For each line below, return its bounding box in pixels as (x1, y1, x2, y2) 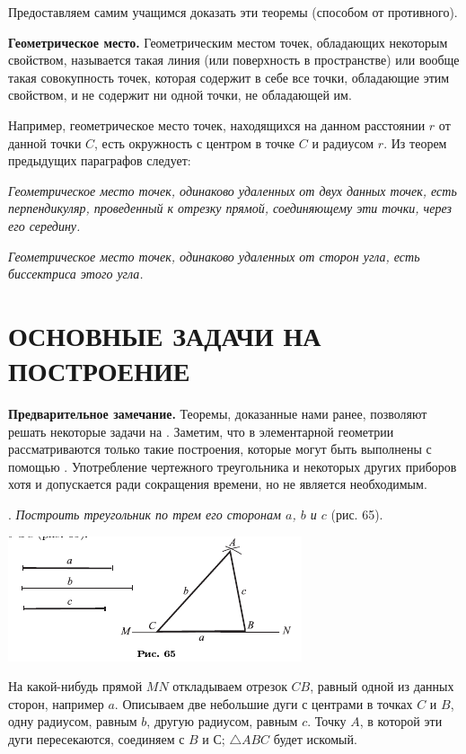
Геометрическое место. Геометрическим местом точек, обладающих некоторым (8, 32, 448, 51)
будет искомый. (273, 729, 357, 748)
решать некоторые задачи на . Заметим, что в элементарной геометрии (8, 421, 394, 440)
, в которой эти (359, 712, 443, 731)
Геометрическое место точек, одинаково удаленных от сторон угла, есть (8, 246, 420, 265)
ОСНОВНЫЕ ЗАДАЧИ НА (8, 316, 321, 353)
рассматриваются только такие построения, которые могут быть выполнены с (8, 439, 432, 458)
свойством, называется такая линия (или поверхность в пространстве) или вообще (8, 50, 460, 69)
